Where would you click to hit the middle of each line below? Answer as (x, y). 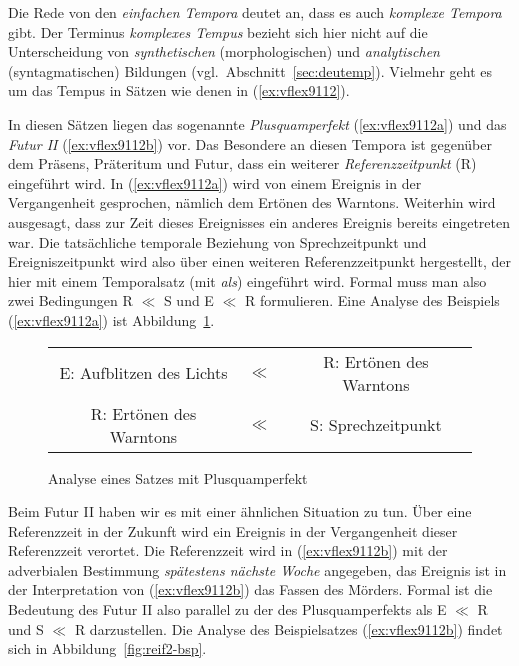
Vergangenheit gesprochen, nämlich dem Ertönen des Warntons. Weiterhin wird (252, 202)
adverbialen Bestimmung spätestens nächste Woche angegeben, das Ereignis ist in (257, 569)
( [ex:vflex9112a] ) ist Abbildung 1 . (111, 319)
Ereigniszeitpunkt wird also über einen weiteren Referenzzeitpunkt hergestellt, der (259, 261)
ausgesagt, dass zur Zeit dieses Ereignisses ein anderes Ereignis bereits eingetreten (259, 221)
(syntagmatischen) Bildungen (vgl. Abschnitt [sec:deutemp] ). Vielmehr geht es (250, 70)
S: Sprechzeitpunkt (376, 424)
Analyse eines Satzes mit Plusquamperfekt (178, 477)
